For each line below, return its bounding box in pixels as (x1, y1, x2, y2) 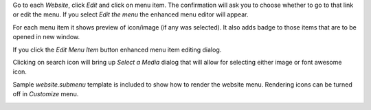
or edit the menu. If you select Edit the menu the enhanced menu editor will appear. (12, 10, 249, 19)
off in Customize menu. (12, 90, 79, 98)
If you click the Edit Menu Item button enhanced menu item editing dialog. (12, 45, 222, 54)
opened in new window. (12, 33, 80, 41)
